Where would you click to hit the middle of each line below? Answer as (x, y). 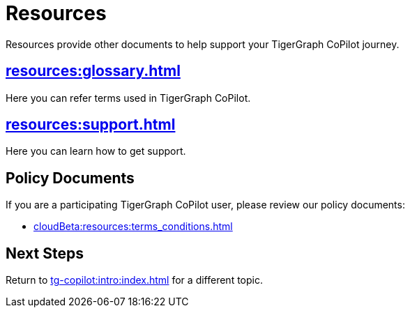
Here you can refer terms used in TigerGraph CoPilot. (128, 98)
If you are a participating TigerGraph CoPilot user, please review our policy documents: (205, 205)
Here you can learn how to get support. (96, 151)
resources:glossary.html (93, 71)
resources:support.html (91, 125)
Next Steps (45, 253)
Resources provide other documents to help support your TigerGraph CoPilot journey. (203, 44)
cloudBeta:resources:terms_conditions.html (133, 227)
